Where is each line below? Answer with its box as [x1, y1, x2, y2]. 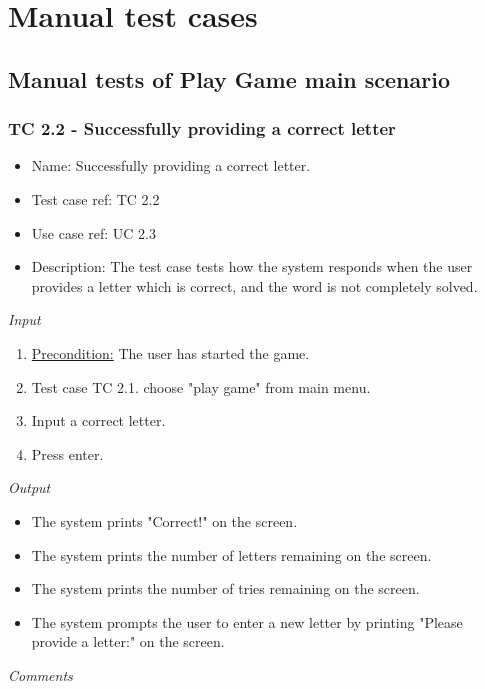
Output [8, 477, 51, 498]
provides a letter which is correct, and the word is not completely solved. [31, 275, 478, 296]
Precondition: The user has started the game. [31, 342, 310, 363]
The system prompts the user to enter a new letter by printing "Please [31, 611, 463, 632]
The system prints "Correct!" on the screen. [31, 510, 298, 531]
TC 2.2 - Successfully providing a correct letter [8, 116, 396, 141]
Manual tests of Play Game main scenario [8, 63, 451, 94]
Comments [8, 664, 73, 685]
